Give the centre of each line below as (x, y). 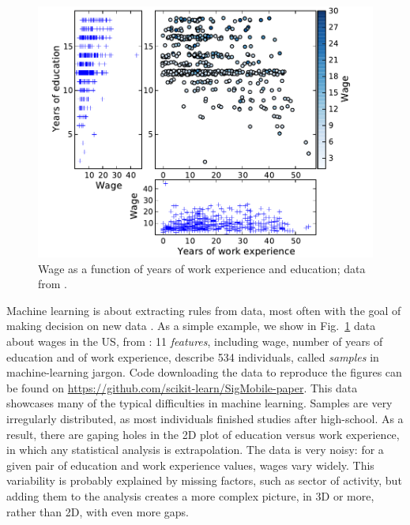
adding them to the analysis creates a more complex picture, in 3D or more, (190, 495)
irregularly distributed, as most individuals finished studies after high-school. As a (205, 418)
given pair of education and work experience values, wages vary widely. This (190, 465)
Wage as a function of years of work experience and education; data (202, 268)
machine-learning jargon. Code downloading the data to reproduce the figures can (204, 372)
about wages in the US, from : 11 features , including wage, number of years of (195, 341)
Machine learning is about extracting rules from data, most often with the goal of (204, 310)
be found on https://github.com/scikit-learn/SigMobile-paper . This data (182, 387)
